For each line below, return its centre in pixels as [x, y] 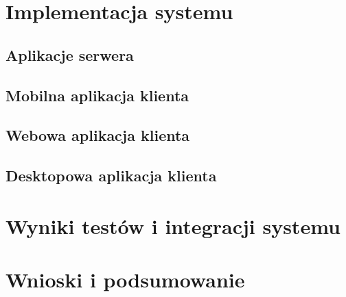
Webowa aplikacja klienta [98, 135]
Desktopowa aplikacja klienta [111, 176]
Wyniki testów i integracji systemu [173, 225]
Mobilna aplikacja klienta [97, 95]
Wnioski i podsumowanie [125, 280]
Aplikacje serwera [70, 54]
